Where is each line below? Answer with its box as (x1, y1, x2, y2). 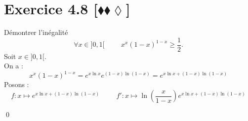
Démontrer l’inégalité (4, 27, 68, 37)
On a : (4, 60, 23, 71)
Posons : (4, 79, 29, 90)
